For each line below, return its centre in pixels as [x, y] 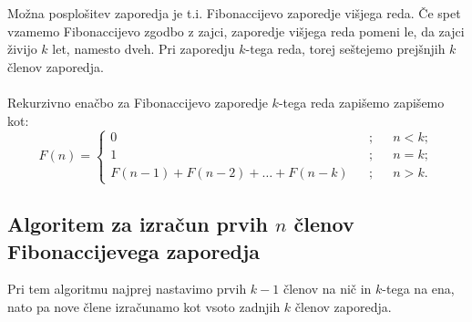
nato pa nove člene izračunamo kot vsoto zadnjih [144, 306]
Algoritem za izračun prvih [138, 224]
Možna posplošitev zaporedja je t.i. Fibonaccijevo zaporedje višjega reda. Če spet [234, 13]
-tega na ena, [418, 289]
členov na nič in [327, 289]
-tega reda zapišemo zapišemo [361, 102]
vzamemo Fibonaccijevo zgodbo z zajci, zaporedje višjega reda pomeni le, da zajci [236, 31]
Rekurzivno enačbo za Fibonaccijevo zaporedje [138, 102]
